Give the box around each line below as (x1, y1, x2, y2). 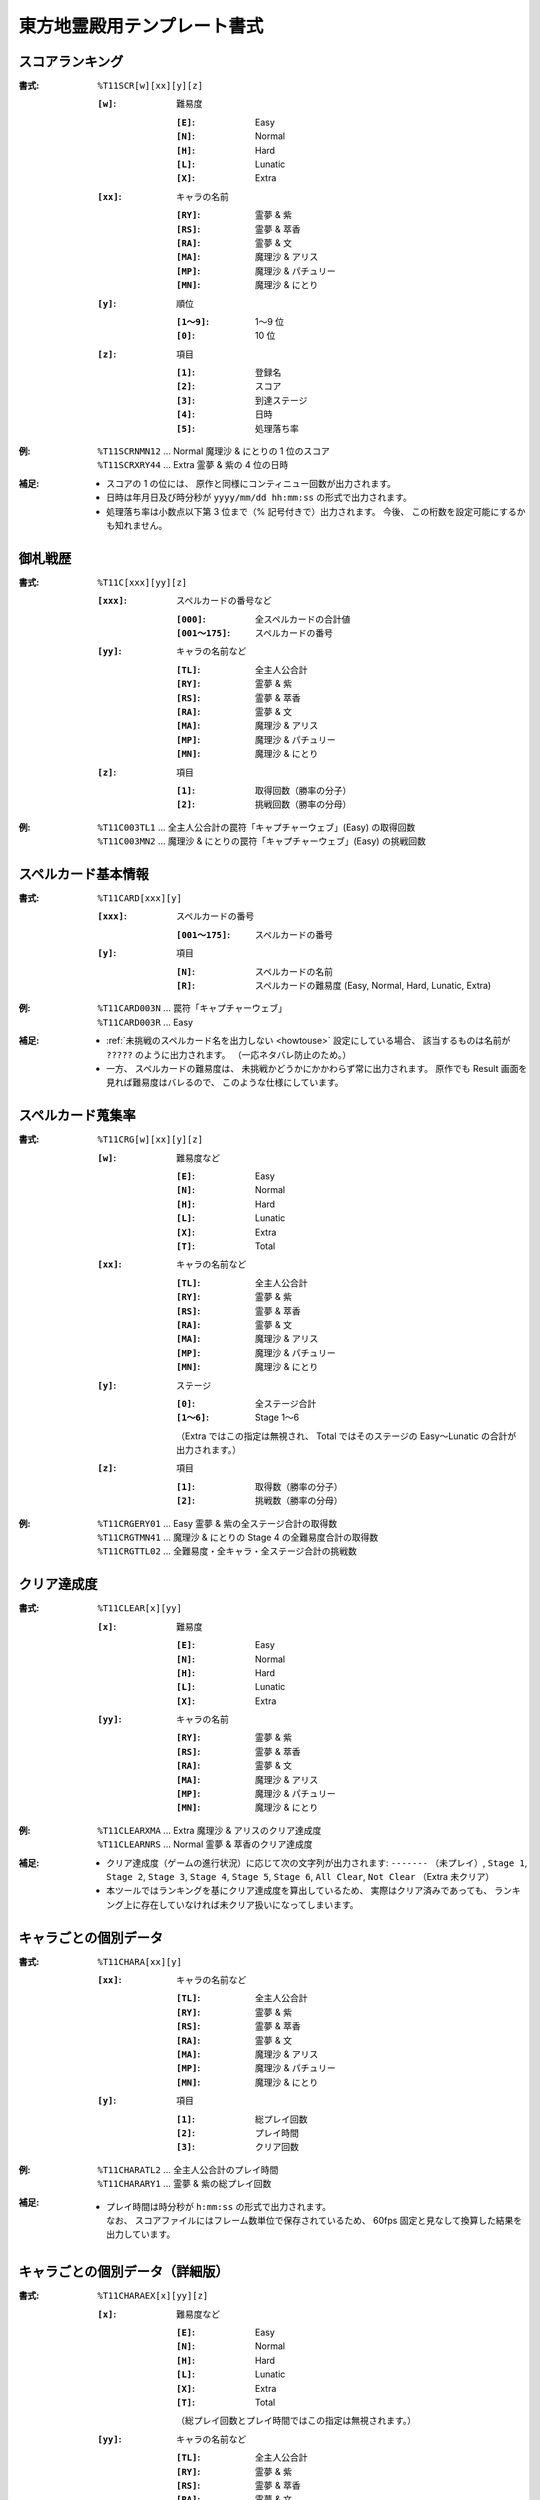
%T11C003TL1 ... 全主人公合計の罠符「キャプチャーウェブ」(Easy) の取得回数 (97, 821, 416, 833)
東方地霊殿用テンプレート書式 (18, 15, 264, 37)
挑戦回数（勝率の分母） (255, 798, 352, 810)
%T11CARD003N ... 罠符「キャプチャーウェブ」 (97, 1002, 287, 1014)
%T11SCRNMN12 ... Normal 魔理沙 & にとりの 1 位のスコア (97, 445, 330, 457)
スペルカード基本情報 (18, 865, 149, 882)
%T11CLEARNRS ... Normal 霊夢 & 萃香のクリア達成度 (97, 1838, 313, 1850)
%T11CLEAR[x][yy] (97, 1603, 182, 1614)
